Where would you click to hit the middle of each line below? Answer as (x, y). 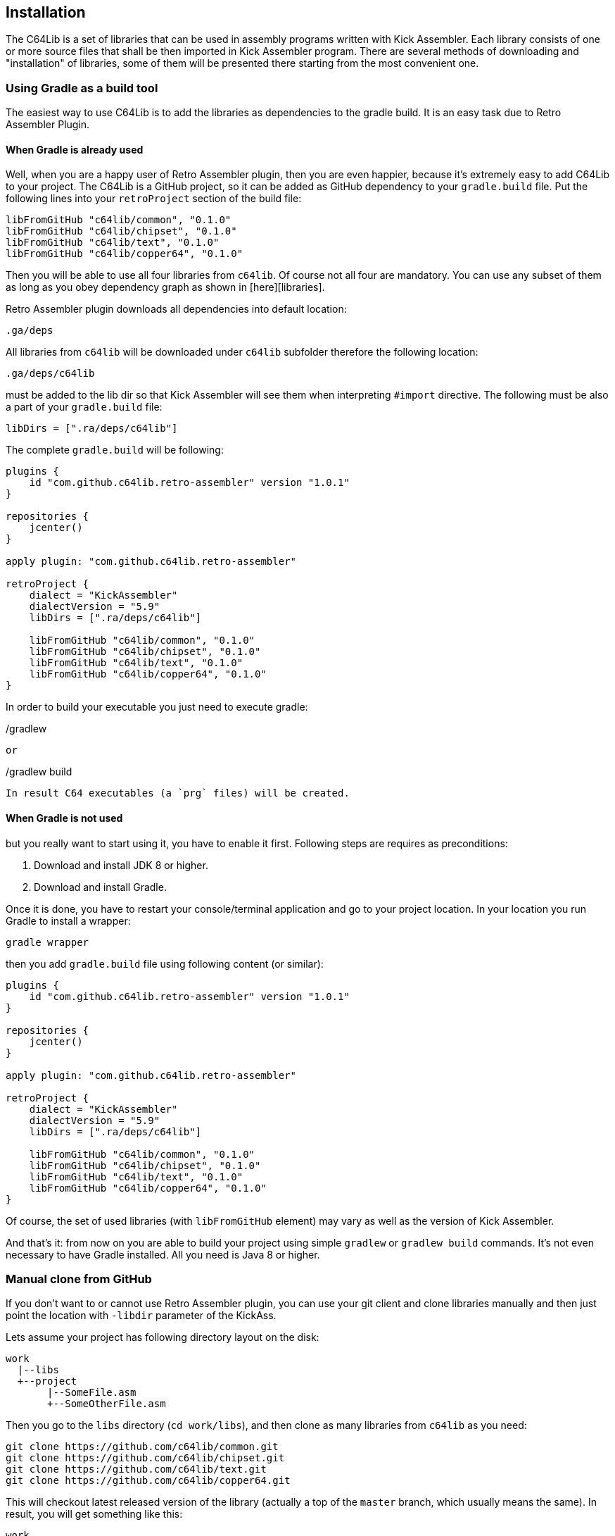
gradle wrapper (47, 942)
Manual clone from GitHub (79, 1279)
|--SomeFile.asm (92, 1393)
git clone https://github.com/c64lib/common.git (142, 1447)
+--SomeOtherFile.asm (107, 1404)
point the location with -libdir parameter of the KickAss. (141, 1316)
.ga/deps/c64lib (50, 374)
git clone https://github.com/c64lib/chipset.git (145, 1458)
